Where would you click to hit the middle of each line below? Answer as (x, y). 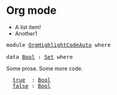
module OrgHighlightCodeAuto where (58, 45)
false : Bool (31, 86)
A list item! (28, 27)
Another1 (26, 33)
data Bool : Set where (40, 57)
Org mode (31, 11)
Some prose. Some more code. (44, 68)
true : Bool (31, 80)
